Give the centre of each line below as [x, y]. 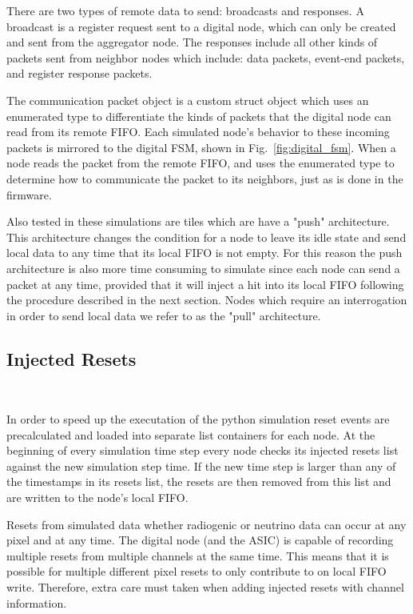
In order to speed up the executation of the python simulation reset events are [198, 419]
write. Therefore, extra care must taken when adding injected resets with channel [205, 587]
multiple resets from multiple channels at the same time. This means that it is [198, 555]
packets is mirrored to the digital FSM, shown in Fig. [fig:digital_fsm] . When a [201, 147]
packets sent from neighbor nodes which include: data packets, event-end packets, [206, 57]
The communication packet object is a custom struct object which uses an [188, 100]
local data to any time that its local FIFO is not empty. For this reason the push [205, 253]
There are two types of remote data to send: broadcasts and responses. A [185, 10]
